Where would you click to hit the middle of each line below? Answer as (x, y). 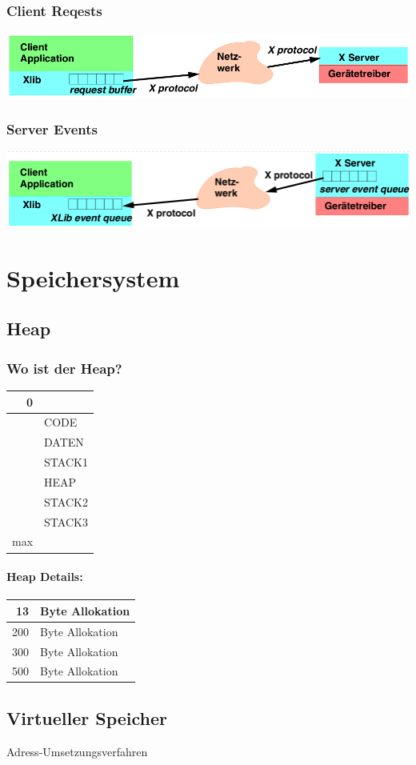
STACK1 (66, 462)
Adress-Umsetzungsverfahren (77, 751)
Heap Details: (45, 577)
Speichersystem (93, 277)
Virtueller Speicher (87, 717)
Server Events (52, 128)
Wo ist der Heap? (64, 368)
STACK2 (66, 501)
